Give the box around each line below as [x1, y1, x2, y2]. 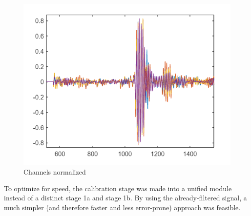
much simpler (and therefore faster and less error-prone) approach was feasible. [4, 202, 241, 212]
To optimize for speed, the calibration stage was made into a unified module [4, 183, 232, 193]
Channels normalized [23, 167, 86, 177]
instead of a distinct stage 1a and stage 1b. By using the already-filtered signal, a [4, 193, 247, 203]
